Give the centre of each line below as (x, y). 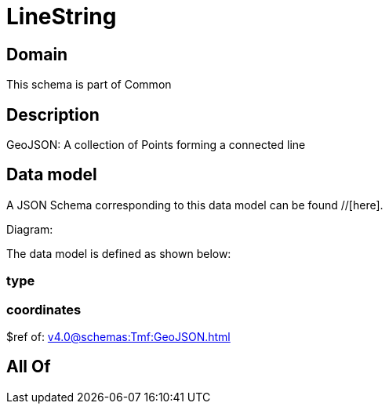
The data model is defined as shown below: (119, 253)
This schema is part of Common (89, 85)
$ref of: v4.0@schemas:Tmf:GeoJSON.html (118, 336)
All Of (29, 367)
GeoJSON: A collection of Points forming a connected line (156, 145)
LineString (62, 16)
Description (53, 114)
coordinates (44, 309)
